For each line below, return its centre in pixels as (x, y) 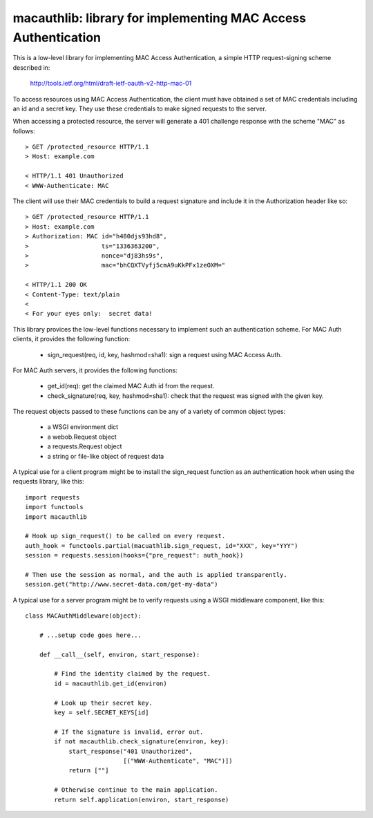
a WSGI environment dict (83, 427)
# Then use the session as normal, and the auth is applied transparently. (156, 574)
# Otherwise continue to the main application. (136, 790)
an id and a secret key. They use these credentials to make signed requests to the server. (140, 108)
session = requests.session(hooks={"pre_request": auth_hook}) (134, 555)
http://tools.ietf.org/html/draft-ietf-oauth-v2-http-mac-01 (111, 84)
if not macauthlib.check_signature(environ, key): (142, 742)
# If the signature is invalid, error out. (129, 732)
